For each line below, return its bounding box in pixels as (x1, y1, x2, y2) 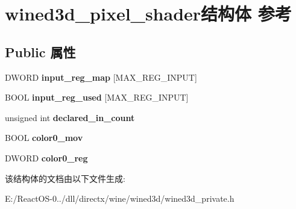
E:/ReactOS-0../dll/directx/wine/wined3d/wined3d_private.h (5, 192, 235, 205)
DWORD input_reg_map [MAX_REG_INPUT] (5, 70, 197, 83)
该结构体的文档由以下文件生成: (5, 172, 125, 184)
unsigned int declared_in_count (5, 111, 135, 123)
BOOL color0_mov (5, 131, 83, 144)
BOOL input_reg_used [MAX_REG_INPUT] (5, 91, 189, 104)
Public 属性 (5, 42, 76, 61)
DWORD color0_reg (5, 151, 88, 164)
